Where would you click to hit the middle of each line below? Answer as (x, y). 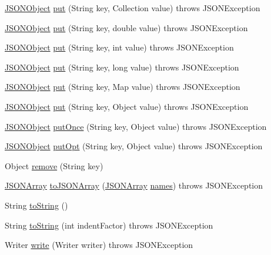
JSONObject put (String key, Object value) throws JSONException (127, 106)
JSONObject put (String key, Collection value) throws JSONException (133, 8)
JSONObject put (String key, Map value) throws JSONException (123, 87)
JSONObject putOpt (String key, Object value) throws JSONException (134, 146)
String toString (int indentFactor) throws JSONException (109, 225)
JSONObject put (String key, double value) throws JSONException (126, 27)
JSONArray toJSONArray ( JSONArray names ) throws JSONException (134, 185)
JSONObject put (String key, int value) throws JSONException (119, 47)
